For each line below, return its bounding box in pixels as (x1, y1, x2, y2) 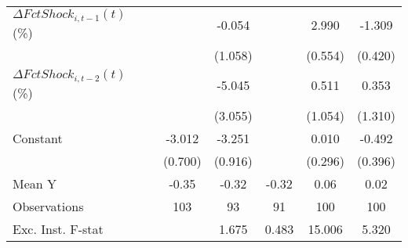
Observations (13, 196, 84, 215)
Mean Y (13, 174, 57, 192)
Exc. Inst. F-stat (13, 219, 104, 238)
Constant (13, 128, 63, 147)
